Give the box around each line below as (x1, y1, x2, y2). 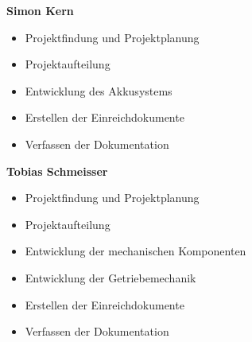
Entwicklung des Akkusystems (25, 82, 173, 99)
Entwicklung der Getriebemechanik (25, 269, 196, 286)
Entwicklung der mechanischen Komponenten (25, 243, 246, 259)
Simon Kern (6, 2, 74, 18)
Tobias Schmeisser (6, 162, 108, 179)
